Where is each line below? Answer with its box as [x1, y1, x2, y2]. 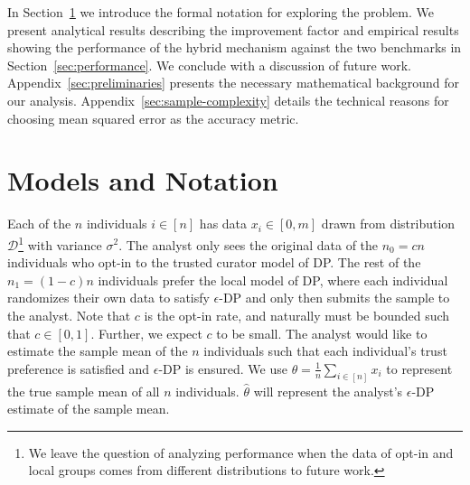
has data [199, 214, 248, 233]
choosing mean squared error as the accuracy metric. [7, 108, 299, 127]
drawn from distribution [321, 214, 456, 233]
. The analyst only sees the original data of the [118, 235, 379, 254]
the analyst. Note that [7, 305, 131, 324]
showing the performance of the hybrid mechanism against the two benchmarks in [7, 38, 462, 57]
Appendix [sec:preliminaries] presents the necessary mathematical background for [7, 73, 460, 92]
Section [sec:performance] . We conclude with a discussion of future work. [7, 55, 411, 74]
